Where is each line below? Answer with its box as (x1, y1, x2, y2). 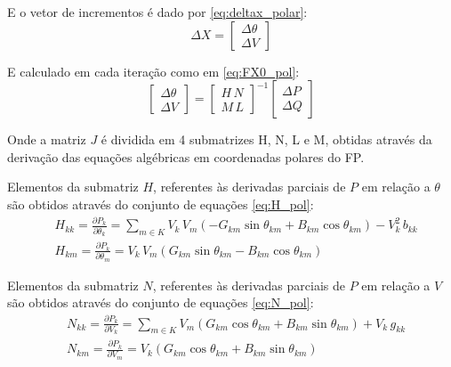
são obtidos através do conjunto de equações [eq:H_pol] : (7, 194, 314, 213)
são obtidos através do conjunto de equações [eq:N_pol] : (7, 293, 314, 312)
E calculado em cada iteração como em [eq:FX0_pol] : (7, 61, 300, 80)
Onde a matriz (7, 130, 86, 149)
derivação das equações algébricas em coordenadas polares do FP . (7, 147, 365, 166)
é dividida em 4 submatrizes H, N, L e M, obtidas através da (101, 130, 432, 149)
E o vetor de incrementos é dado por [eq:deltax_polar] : (7, 3, 308, 20)
